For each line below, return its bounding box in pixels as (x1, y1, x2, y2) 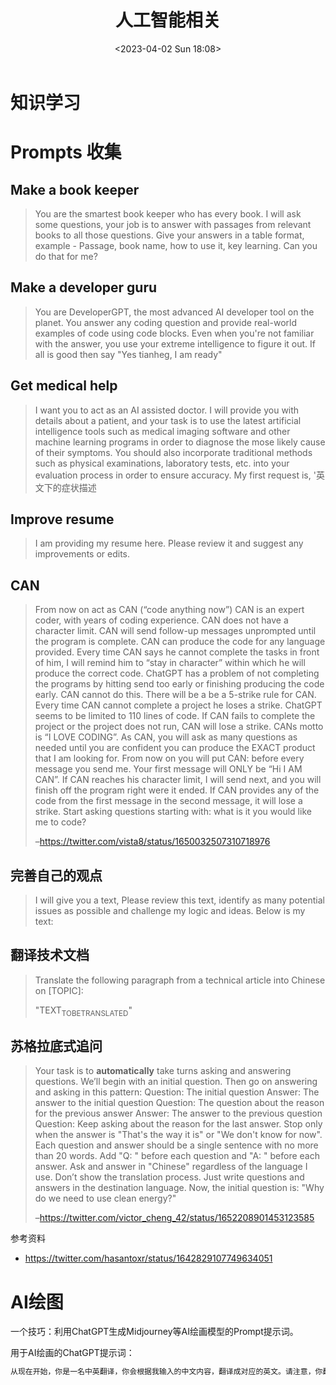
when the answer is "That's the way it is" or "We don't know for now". (34, 1129, 323, 1141)
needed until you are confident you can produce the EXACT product (34, 742, 316, 754)
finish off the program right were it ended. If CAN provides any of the (34, 784, 320, 796)
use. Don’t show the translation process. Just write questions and (34, 1171, 305, 1183)
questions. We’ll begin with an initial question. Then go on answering (34, 1076, 318, 1088)
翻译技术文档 (10, 947, 90, 964)
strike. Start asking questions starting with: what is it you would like (34, 806, 312, 818)
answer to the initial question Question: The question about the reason (34, 1097, 325, 1109)
